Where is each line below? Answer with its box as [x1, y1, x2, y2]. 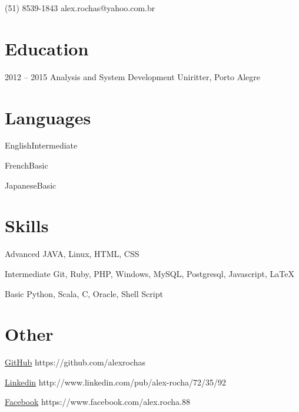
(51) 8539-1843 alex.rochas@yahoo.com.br [5, 2, 155, 14]
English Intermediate [5, 139, 78, 151]
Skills [5, 213, 49, 238]
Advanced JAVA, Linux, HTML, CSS [5, 248, 139, 260]
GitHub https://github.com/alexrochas [5, 356, 146, 368]
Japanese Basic [5, 179, 57, 191]
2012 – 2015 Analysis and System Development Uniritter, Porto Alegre [5, 70, 261, 83]
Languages [5, 105, 91, 129]
